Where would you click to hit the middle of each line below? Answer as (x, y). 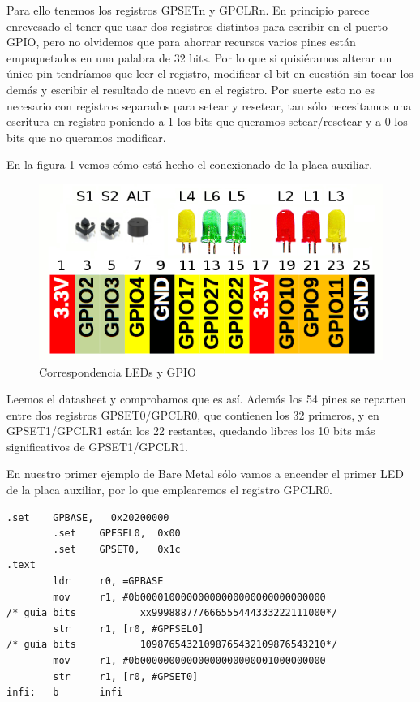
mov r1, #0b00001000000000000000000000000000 (189, 597)
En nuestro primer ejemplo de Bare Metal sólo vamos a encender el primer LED (205, 474)
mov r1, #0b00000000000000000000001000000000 (189, 661)
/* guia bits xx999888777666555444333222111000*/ (172, 613)
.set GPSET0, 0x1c (117, 549)
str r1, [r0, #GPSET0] (126, 676)
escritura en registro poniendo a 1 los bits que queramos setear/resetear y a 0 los (207, 121)
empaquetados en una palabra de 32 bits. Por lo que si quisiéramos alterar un (199, 57)
